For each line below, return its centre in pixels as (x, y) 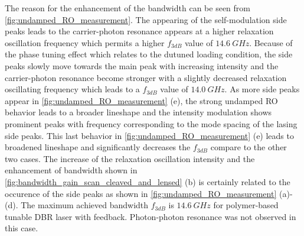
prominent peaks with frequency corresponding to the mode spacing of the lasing (151, 123)
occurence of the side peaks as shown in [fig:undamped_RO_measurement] (141, 193)
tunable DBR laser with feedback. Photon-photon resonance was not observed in (151, 216)
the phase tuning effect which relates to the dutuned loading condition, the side (149, 54)
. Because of (271, 42)
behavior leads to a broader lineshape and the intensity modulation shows (138, 112)
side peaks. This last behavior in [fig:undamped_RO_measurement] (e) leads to (149, 135)
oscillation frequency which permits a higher (85, 42)
